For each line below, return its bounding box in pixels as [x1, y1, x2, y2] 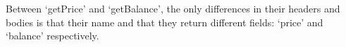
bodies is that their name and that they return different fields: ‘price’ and [6, 15, 323, 29]
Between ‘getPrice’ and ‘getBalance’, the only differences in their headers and [6, 1, 340, 15]
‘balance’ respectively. [6, 28, 99, 43]
